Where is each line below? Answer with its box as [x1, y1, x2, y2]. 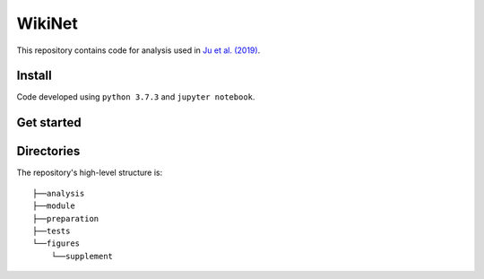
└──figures [32, 239, 81, 248]
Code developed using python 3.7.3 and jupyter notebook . [16, 92, 255, 102]
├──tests [32, 225, 71, 236]
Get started [16, 115, 82, 130]
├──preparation [32, 214, 99, 223]
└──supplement [50, 251, 114, 261]
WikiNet [16, 13, 78, 33]
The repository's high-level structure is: [16, 167, 163, 179]
